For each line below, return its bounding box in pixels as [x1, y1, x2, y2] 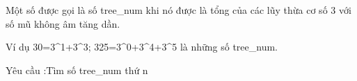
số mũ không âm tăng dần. [6, 16, 120, 30]
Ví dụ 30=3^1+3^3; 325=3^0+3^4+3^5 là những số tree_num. [6, 39, 278, 54]
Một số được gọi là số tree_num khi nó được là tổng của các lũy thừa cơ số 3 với [6, 3, 351, 17]
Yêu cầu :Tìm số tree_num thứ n [6, 62, 148, 77]
